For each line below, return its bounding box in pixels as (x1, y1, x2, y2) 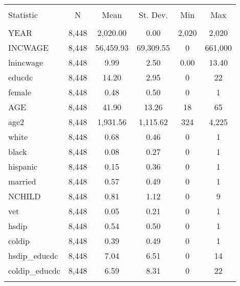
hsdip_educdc (8, 250, 58, 261)
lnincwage (8, 56, 43, 68)
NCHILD (8, 190, 41, 202)
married (8, 175, 36, 187)
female (8, 86, 31, 98)
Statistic (8, 9, 38, 21)
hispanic (8, 160, 37, 172)
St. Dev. (139, 9, 168, 21)
